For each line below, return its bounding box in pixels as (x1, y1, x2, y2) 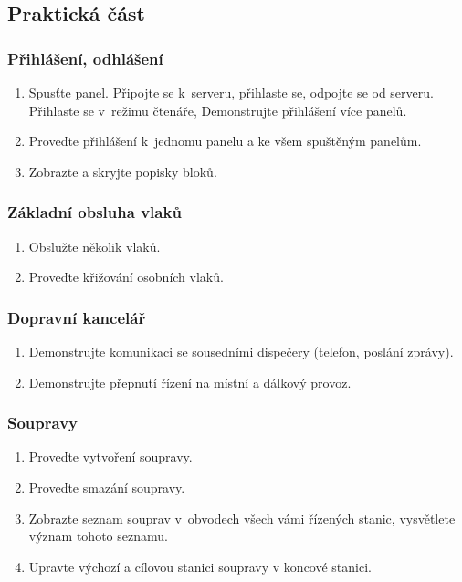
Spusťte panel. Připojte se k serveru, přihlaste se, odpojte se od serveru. (28, 83, 434, 101)
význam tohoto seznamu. (28, 526, 168, 546)
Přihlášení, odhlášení (7, 47, 163, 69)
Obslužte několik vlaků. (28, 236, 161, 255)
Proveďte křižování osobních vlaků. (28, 267, 224, 286)
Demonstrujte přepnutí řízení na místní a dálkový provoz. (28, 372, 352, 391)
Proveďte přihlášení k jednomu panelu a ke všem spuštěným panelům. (28, 131, 422, 151)
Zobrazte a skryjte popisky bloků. (28, 161, 217, 181)
